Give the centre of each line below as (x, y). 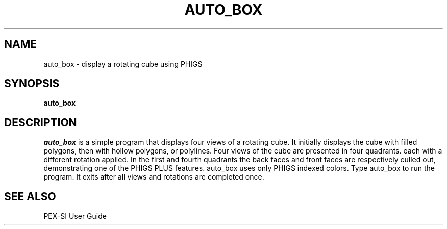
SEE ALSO (30, 196)
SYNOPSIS (32, 84)
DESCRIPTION (41, 122)
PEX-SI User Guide (75, 216)
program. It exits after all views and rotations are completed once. (154, 177)
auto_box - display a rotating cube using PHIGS (123, 64)
